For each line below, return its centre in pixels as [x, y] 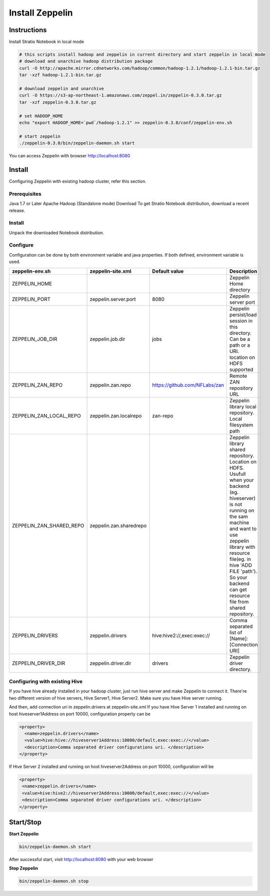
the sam [239, 516]
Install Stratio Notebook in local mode [47, 42]
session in [241, 320]
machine [239, 523]
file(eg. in [240, 559]
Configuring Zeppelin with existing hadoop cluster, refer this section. [78, 181]
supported [241, 369]
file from [239, 601]
